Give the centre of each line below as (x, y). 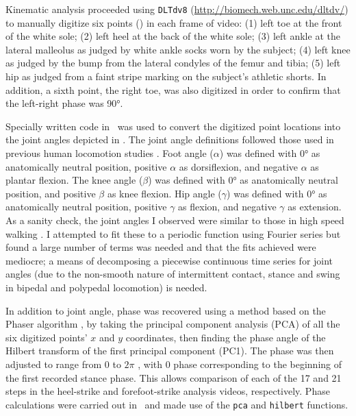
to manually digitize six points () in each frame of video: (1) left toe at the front (174, 22)
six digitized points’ (47, 337)
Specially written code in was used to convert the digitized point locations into (173, 126)
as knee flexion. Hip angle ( (164, 193)
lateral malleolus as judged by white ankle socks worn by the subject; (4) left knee (178, 49)
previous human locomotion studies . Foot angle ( (110, 153)
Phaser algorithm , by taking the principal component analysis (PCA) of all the (173, 324)
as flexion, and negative (227, 207)
